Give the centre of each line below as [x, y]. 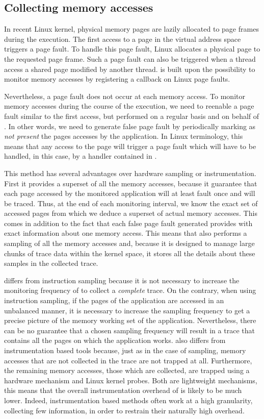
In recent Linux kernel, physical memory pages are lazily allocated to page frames [131, 29]
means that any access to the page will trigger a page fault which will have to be [130, 146]
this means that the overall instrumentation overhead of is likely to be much [123, 390]
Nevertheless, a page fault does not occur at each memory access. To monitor [125, 96]
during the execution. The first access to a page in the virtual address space [123, 39]
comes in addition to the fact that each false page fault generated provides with [128, 223]
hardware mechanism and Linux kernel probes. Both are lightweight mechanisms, [131, 380]
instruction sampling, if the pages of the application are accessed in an [114, 300]
